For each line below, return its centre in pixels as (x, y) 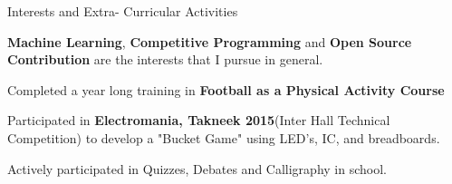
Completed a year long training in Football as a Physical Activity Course (226, 89)
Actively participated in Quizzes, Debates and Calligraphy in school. (197, 168)
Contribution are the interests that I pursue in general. (165, 59)
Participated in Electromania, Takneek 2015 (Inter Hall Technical (199, 120)
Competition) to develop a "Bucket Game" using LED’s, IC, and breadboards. (224, 137)
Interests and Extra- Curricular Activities (123, 11)
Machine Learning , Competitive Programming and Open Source (210, 41)
